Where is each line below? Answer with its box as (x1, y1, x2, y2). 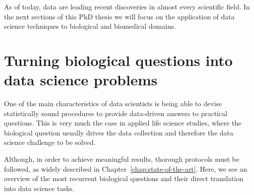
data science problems (4, 69, 158, 90)
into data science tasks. (4, 183, 74, 193)
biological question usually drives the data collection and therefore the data (4, 127, 233, 137)
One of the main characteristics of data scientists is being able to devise (4, 98, 222, 109)
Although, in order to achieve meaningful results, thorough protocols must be (4, 154, 240, 164)
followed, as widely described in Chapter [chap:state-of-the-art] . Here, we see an (4, 163, 248, 174)
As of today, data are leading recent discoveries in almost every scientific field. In (4, 1, 250, 11)
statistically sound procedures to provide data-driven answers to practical (4, 108, 227, 118)
